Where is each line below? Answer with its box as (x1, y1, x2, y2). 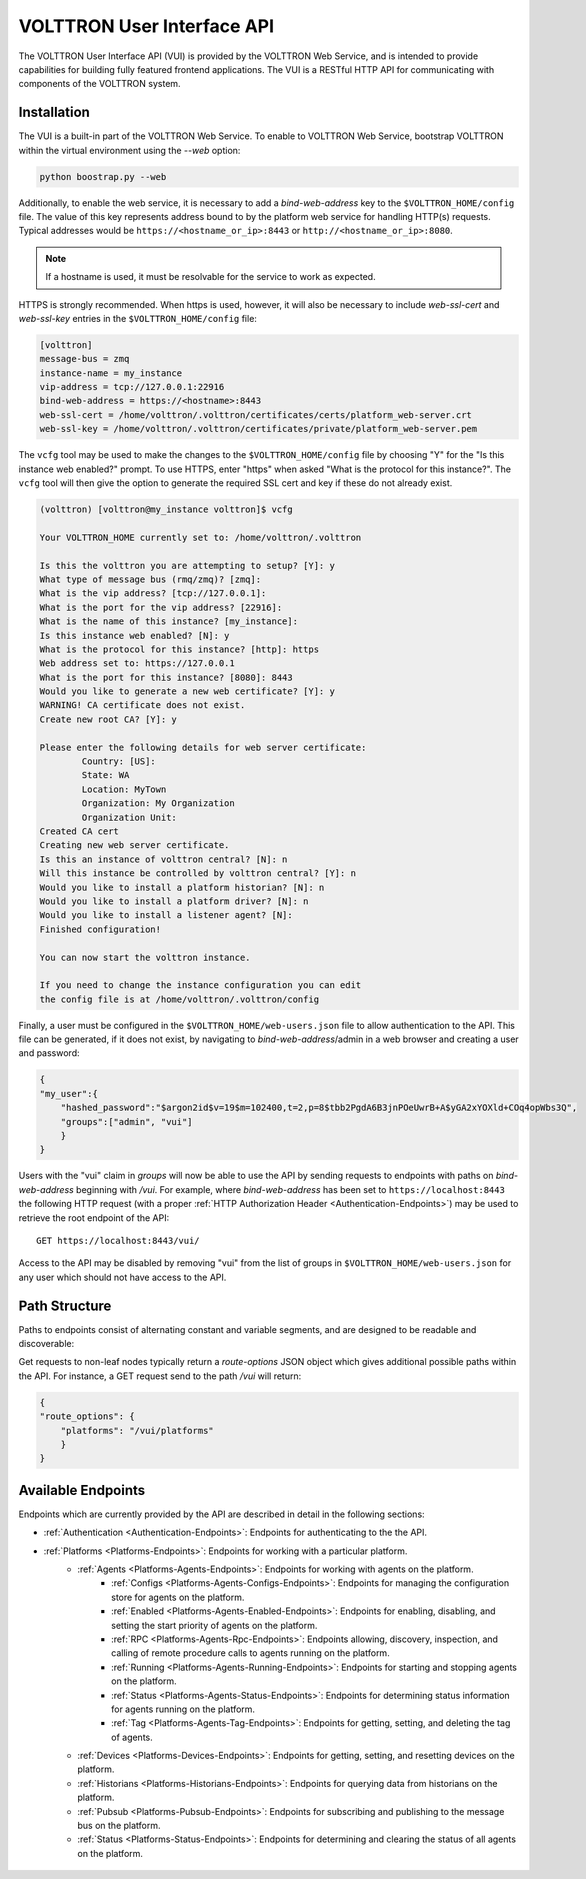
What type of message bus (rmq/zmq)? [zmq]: (39, 573, 262, 585)
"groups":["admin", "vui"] (60, 1116, 194, 1127)
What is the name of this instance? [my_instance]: (39, 616, 299, 627)
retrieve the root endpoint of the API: (18, 1211, 170, 1224)
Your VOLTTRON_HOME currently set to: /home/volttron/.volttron (39, 531, 362, 543)
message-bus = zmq (39, 353, 130, 365)
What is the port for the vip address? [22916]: (39, 601, 283, 613)
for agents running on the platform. (111, 1703, 255, 1715)
